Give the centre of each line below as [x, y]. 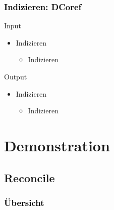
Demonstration [57, 145]
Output [16, 76]
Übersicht [24, 202]
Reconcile [30, 177]
